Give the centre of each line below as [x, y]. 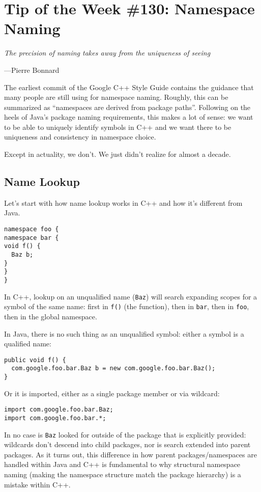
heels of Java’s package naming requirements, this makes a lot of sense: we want [129, 117]
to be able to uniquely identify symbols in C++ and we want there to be [118, 127]
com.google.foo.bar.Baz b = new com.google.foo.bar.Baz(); [113, 368]
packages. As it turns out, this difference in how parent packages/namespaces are [130, 454]
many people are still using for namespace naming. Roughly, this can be [116, 97]
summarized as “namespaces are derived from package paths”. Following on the [127, 107]
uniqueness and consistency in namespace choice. [80, 137]
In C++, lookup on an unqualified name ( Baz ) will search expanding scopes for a [131, 296]
